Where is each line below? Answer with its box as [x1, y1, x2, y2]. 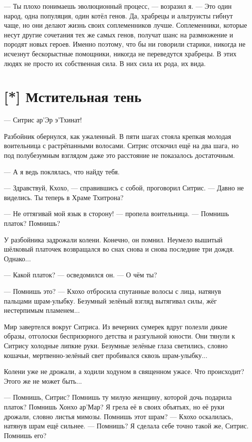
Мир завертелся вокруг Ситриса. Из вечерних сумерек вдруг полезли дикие [4, 321, 228, 331]
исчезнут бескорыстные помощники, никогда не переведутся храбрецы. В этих [4, 48, 236, 58]
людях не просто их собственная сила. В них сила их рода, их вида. [4, 58, 206, 68]
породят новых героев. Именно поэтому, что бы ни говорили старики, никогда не [4, 39, 246, 49]
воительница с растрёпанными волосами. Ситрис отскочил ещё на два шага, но [4, 140, 239, 151]
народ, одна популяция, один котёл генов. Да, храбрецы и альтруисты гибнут [4, 10, 233, 20]
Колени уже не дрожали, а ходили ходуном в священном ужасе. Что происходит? [4, 366, 244, 376]
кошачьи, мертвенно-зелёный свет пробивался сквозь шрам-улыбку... [4, 350, 208, 360]
